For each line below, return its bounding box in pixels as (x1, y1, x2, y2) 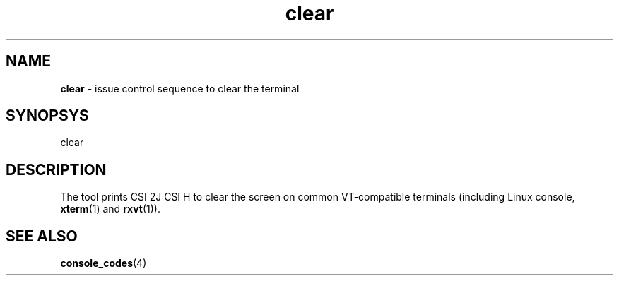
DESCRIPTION (6, 160, 107, 179)
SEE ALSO (6, 227, 78, 245)
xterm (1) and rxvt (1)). (60, 203, 160, 215)
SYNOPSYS (6, 107, 89, 125)
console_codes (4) (60, 257, 147, 270)
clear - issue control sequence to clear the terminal (60, 82, 300, 95)
